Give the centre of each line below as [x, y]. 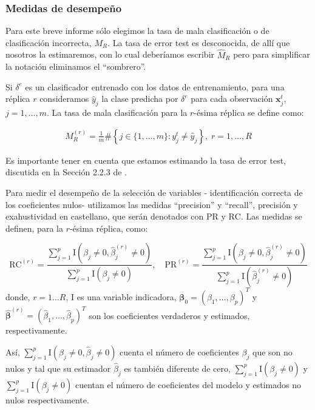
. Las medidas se [271, 216]
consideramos [64, 99]
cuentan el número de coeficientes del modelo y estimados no [188, 384]
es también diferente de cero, [177, 368]
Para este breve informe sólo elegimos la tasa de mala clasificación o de [137, 31]
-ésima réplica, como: [109, 228]
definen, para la [34, 228]
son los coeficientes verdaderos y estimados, [169, 315]
